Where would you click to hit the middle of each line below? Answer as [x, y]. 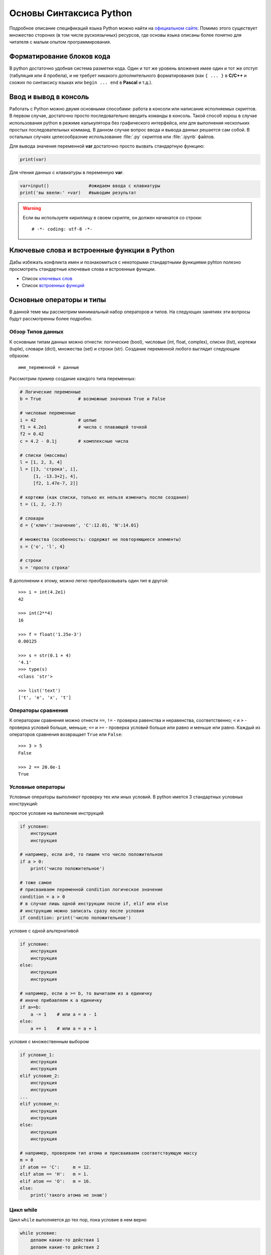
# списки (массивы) [44, 455]
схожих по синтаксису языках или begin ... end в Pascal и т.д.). [81, 82]
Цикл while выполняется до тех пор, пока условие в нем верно [78, 1220]
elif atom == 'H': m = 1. [54, 1174]
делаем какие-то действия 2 [65, 1247]
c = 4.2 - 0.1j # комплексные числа [74, 441]
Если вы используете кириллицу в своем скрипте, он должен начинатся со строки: [112, 217]
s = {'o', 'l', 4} [42, 546]
